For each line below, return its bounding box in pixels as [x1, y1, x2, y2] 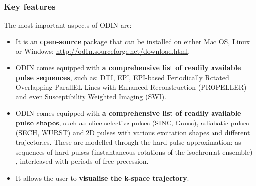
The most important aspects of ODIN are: [4, 20, 132, 30]
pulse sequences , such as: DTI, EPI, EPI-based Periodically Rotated [15, 72, 229, 82]
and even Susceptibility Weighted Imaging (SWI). [15, 91, 167, 101]
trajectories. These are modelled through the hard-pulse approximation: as [15, 137, 241, 147]
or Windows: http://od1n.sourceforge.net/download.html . [15, 46, 190, 56]
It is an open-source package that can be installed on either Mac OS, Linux [15, 36, 250, 46]
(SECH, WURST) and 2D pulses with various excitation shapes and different [15, 127, 250, 137]
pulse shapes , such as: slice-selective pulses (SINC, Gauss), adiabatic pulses [15, 117, 249, 127]
